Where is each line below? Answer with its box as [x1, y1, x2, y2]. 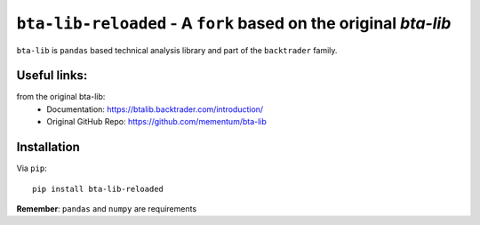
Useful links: [16, 68, 88, 84]
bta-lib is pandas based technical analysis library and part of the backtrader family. [16, 44, 338, 55]
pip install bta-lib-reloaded [32, 183, 164, 194]
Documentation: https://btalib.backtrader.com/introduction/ [46, 103, 264, 115]
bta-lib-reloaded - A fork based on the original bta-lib [16, 13, 452, 33]
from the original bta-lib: [16, 92, 106, 102]
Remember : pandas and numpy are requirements [16, 203, 197, 213]
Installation [16, 140, 80, 155]
